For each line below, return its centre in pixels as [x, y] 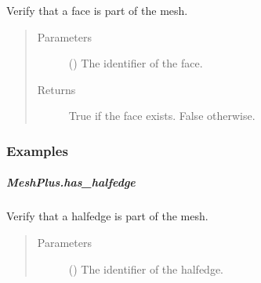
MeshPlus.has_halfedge [71, 182]
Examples [37, 150]
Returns [56, 89]
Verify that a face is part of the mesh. [97, 10]
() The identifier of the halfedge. [146, 268]
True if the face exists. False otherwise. [162, 116]
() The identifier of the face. [136, 63]
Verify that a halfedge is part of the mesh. [107, 216]
